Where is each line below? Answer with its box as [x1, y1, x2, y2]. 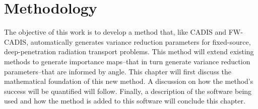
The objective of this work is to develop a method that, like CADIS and [4, 27, 226, 37]
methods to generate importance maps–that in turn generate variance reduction [4, 56, 250, 66]
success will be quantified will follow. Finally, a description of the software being [4, 85, 252, 96]
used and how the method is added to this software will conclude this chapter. [4, 95, 245, 106]
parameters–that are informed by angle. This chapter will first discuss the [4, 66, 232, 76]
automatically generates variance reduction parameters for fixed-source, [30, 36, 251, 47]
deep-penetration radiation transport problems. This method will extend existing [4, 46, 254, 57]
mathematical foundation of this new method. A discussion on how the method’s [4, 76, 253, 86]
